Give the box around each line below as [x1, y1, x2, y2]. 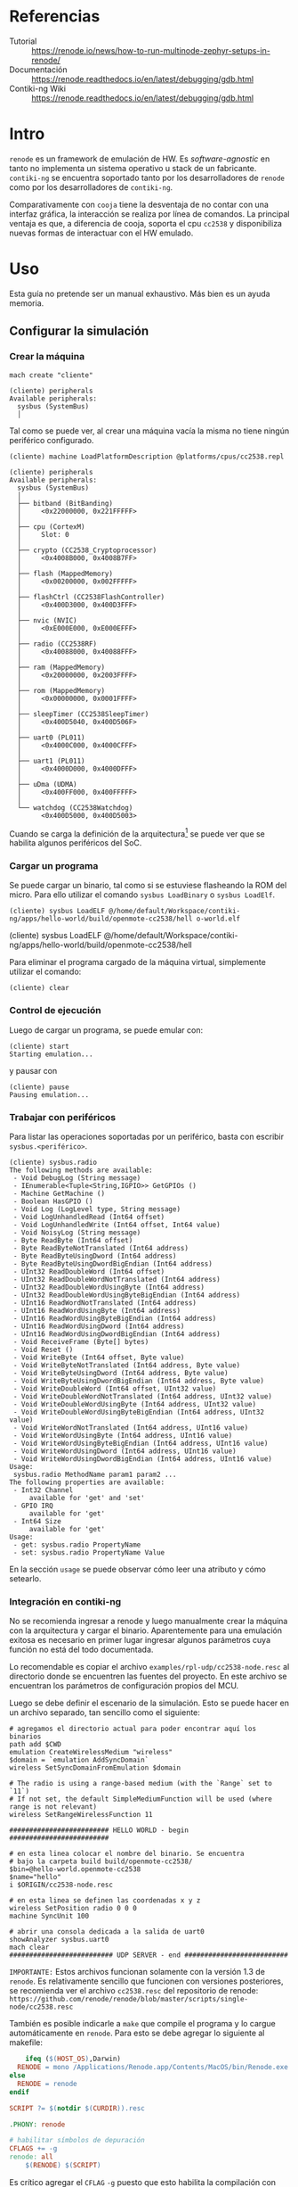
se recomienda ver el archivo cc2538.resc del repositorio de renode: [9, 1985, 259, 1996]
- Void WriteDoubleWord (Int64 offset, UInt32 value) [12, 1384, 217, 1393]
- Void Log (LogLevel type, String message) [12, 1205, 181, 1214]
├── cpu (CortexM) [17, 522, 86, 532]
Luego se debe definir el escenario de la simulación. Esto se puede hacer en [9, 1697, 289, 1709]
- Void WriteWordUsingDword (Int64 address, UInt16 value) [12, 1447, 238, 1456]
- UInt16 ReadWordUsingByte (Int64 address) [12, 1307, 181, 1316]
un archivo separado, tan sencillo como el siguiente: [9, 1707, 200, 1718]
